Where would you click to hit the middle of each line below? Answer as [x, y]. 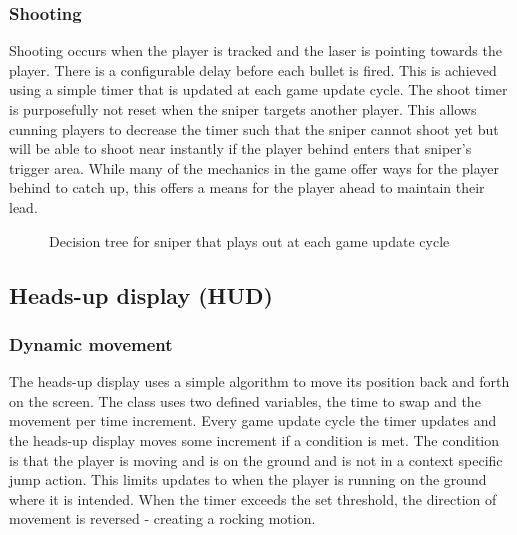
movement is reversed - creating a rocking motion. [162, 518]
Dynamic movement [91, 343]
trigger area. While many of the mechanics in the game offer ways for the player [254, 167]
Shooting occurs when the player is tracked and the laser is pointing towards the [255, 50]
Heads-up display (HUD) [141, 294]
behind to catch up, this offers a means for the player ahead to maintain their [247, 187]
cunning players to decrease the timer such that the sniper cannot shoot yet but [254, 128]
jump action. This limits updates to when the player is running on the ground [248, 479]
